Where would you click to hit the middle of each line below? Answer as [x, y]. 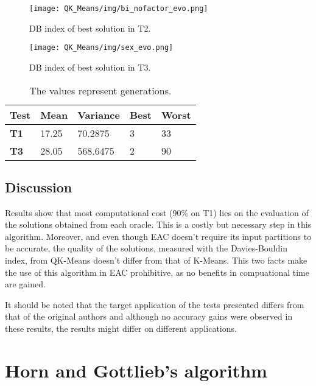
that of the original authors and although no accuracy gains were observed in [149, 316]
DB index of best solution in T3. [90, 67]
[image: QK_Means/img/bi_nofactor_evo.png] [119, 9]
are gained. [25, 284]
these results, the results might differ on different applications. [121, 328]
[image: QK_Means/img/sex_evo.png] [101, 48]
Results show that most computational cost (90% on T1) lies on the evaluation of [157, 212]
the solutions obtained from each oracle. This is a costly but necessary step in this [158, 224]
